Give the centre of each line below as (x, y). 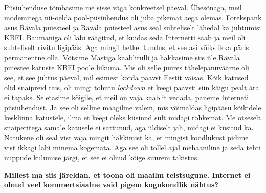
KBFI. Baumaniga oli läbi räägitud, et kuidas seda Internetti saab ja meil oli (125, 37)
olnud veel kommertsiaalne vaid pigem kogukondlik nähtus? (111, 185)
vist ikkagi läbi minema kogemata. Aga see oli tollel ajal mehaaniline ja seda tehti (132, 147)
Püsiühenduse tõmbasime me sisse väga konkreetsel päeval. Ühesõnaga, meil (123, 7)
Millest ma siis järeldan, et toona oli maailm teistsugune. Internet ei (127, 174)
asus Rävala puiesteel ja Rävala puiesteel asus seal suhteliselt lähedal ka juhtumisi (133, 27)
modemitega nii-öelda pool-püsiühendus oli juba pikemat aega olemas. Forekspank (133, 17)
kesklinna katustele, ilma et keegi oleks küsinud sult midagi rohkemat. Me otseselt (133, 117)
